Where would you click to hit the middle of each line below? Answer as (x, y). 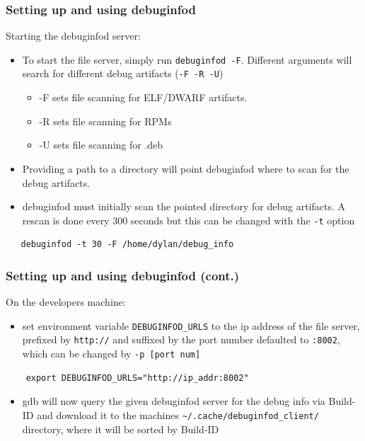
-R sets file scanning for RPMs (105, 121)
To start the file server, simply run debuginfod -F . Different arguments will (187, 59)
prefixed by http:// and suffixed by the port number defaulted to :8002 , (181, 339)
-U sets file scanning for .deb (101, 145)
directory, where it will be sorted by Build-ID (121, 429)
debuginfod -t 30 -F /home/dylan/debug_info (127, 245)
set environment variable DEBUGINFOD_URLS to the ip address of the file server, (191, 325)
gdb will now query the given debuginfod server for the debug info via (174, 401)
